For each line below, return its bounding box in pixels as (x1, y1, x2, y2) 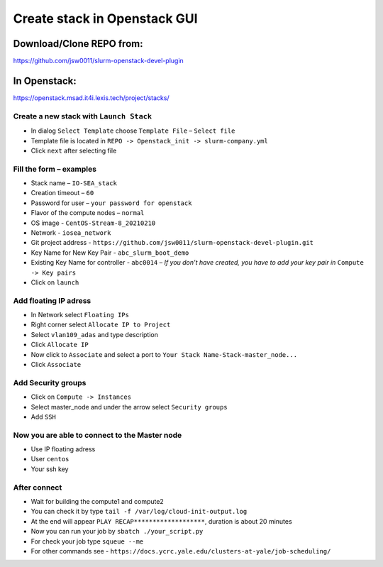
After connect (13, 483, 62, 492)
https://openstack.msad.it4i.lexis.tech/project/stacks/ (13, 93, 170, 102)
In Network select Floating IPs (30, 311, 129, 319)
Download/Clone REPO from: (13, 38, 143, 50)
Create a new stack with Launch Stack (13, 111, 152, 121)
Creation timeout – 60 (30, 189, 94, 197)
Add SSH (30, 412, 57, 421)
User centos (30, 455, 70, 463)
